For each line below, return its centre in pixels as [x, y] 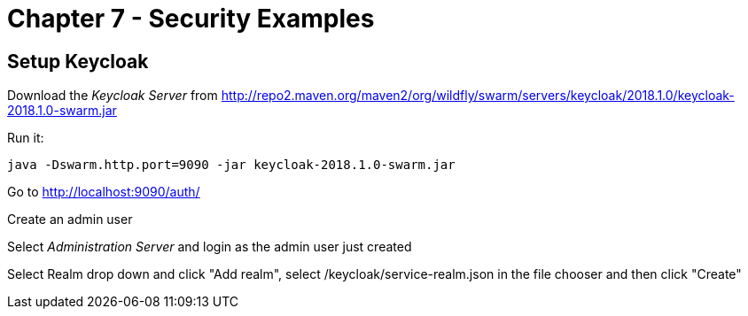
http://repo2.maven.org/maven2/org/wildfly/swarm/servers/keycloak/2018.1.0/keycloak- [478, 96]
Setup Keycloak [78, 61]
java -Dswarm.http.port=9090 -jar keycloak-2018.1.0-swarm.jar [231, 165]
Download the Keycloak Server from [113, 96]
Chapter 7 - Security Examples [191, 19]
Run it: [26, 138]
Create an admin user [70, 220]
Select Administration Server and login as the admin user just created [210, 247]
